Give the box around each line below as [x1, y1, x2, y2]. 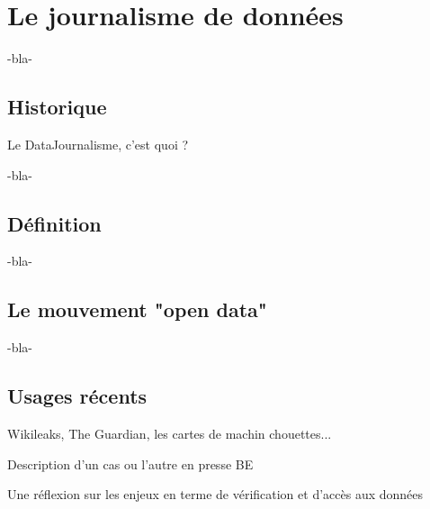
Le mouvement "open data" [7, 295, 267, 323]
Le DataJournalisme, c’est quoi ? [7, 134, 189, 153]
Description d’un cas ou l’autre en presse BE [7, 454, 254, 473]
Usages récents [7, 382, 148, 410]
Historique [7, 93, 107, 121]
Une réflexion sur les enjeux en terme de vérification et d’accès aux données [7, 485, 424, 504]
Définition [7, 209, 102, 237]
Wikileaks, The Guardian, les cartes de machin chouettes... [7, 423, 332, 442]
